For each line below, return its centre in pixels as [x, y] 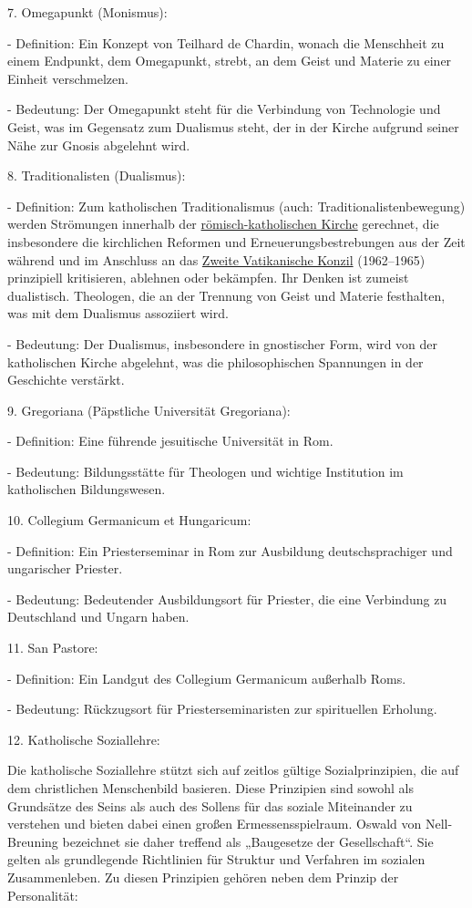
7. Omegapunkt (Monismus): [87, 12]
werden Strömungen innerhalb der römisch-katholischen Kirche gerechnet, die [223, 224]
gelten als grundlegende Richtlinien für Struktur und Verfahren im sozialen [216, 859]
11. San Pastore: [53, 648]
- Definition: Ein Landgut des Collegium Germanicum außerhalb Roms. [207, 678]
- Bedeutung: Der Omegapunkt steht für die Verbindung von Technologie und [224, 109]
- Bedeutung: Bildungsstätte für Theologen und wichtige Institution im [205, 471]
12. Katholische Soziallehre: [84, 739]
